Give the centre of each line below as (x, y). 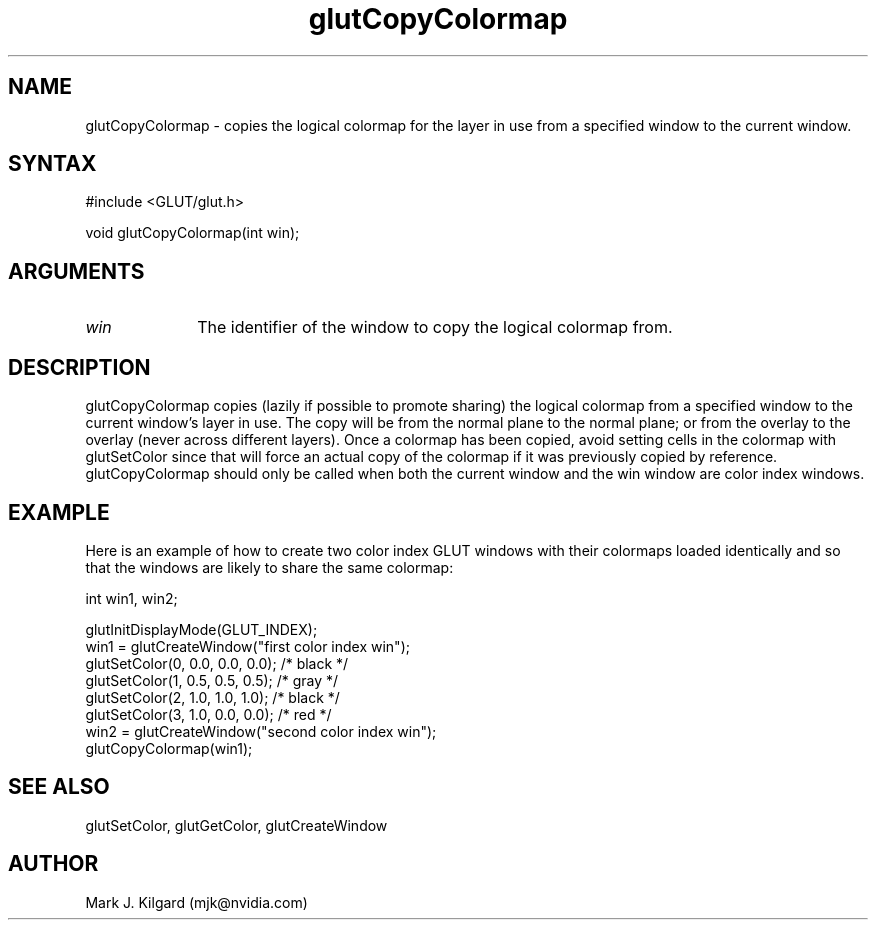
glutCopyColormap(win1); (169, 748)
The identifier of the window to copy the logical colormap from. (435, 327)
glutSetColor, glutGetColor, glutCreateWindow (236, 825)
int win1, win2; (131, 598)
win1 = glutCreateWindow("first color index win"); (247, 646)
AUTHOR (53, 864)
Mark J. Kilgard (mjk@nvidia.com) (196, 902)
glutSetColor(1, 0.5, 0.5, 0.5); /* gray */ (212, 680)
